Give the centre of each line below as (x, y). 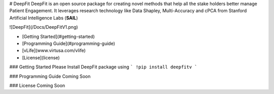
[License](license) (41, 58)
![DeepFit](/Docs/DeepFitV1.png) (44, 27)
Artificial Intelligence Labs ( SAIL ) (44, 18)
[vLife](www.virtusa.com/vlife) (54, 51)
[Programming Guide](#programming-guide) (68, 43)
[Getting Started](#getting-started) (58, 36)
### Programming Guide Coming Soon (50, 76)
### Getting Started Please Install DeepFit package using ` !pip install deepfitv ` (103, 67)
